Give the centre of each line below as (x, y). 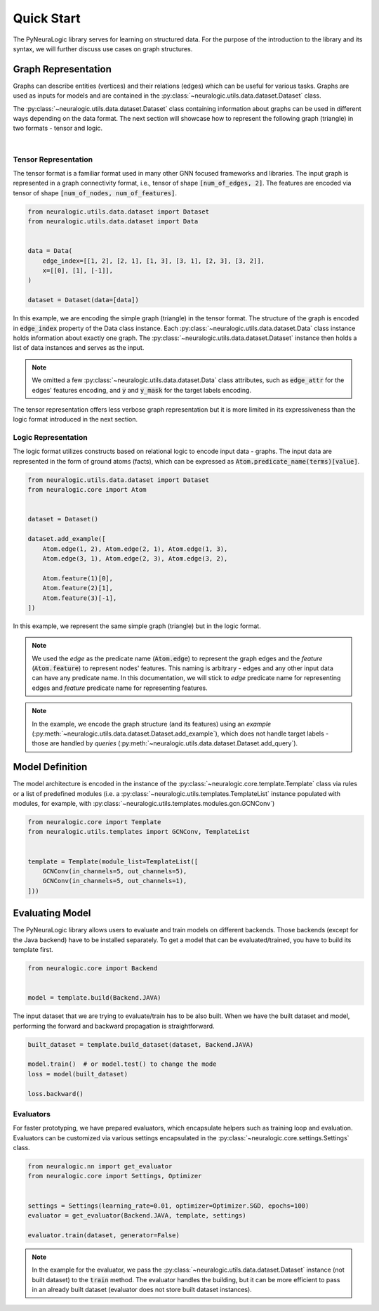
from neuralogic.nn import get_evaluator (100, 1167)
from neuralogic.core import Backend (93, 968)
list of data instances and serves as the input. (79, 348)
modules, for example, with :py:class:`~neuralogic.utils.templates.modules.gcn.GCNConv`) (144, 804)
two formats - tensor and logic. (58, 128)
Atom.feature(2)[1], (78, 588)
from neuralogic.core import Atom (87, 490)
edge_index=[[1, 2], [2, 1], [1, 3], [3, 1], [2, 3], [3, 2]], (154, 261)
